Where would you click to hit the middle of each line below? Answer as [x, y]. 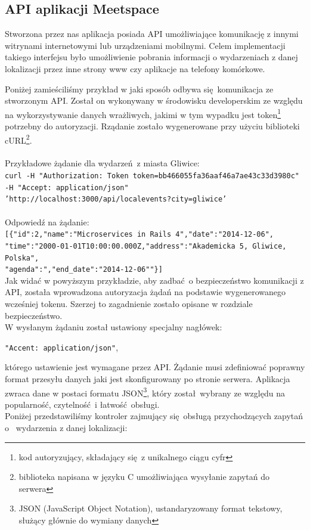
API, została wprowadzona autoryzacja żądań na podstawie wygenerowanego [145, 292]
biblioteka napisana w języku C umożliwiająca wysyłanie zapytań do [144, 477]
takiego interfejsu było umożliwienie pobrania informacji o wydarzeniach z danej [151, 57]
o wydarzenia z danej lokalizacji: [66, 428]
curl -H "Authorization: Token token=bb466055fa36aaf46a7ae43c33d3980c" [152, 176]
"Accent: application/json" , [62, 347]
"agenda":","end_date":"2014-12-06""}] [84, 270]
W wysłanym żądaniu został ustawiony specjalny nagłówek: [114, 327]
